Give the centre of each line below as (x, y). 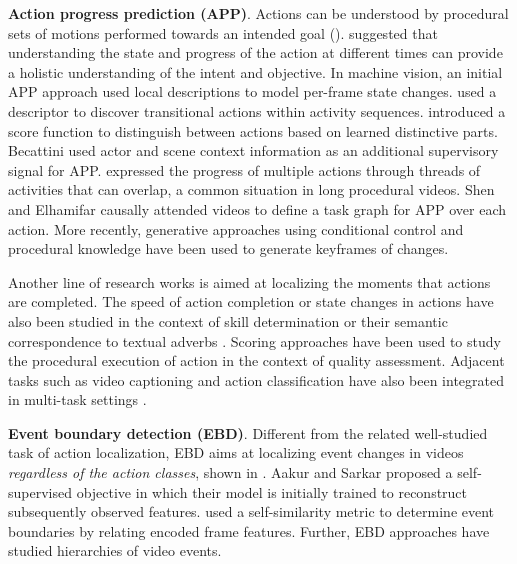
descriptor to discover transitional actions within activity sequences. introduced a (257, 110)
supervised (40, 491)
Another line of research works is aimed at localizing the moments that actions (249, 281)
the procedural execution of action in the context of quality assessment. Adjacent (256, 360)
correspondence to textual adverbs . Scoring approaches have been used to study (254, 340)
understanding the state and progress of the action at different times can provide (255, 52)
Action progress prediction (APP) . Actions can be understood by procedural (258, 13)
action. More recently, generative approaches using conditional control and (236, 228)
